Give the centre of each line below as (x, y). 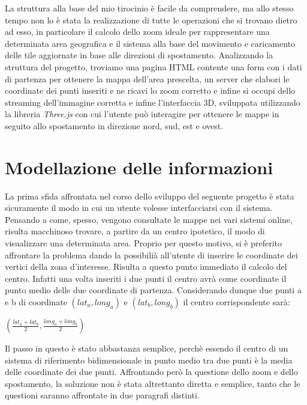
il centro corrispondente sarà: (237, 302)
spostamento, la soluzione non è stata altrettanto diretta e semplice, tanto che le (153, 383)
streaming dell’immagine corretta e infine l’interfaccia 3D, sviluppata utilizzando (153, 102)
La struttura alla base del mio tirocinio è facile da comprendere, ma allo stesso (149, 8)
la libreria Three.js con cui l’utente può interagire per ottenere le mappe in (142, 114)
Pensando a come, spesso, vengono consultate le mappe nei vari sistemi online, (149, 219)
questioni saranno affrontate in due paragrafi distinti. (102, 395)
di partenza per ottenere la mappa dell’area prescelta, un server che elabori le (147, 78)
